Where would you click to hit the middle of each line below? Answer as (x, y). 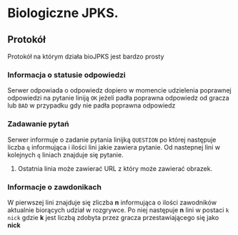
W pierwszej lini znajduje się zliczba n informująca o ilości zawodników (112, 202)
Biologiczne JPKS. (63, 13)
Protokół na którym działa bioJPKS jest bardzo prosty (86, 56)
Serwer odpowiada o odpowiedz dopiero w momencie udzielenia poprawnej (119, 90)
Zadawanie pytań (38, 124)
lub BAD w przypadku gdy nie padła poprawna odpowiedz (91, 105)
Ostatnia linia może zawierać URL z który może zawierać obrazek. (115, 168)
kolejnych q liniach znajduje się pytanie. (65, 155)
